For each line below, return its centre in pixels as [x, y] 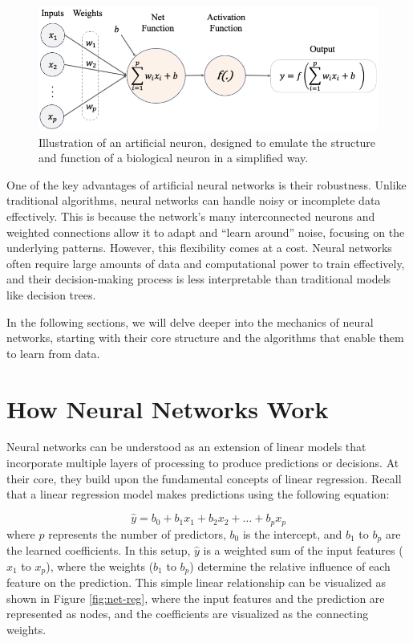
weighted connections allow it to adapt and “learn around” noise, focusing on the [206, 232]
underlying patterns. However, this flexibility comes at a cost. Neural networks [199, 248]
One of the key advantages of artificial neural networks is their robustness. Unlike [206, 184]
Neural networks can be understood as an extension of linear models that [186, 447]
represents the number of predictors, [137, 533]
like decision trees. [51, 294]
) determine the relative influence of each [290, 566]
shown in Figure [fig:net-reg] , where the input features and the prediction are [196, 598]
